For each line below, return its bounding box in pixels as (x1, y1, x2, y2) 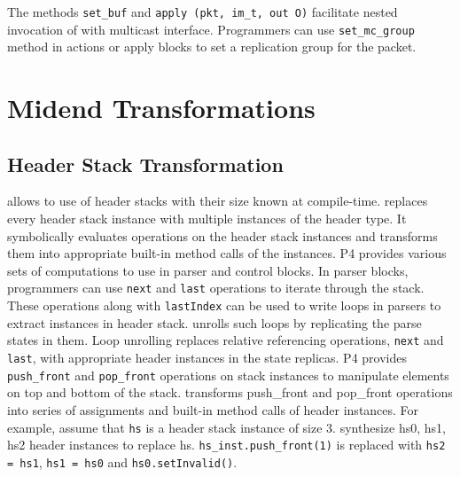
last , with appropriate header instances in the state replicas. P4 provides (7, 348, 407, 367)
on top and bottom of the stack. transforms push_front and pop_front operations (7, 383, 453, 402)
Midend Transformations (7, 90, 316, 126)
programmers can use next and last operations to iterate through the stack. (7, 278, 425, 297)
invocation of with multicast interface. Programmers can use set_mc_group (7, 20, 415, 38)
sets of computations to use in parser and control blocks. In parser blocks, (7, 261, 409, 279)
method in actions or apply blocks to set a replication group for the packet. (7, 37, 417, 56)
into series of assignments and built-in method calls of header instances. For (7, 400, 419, 418)
